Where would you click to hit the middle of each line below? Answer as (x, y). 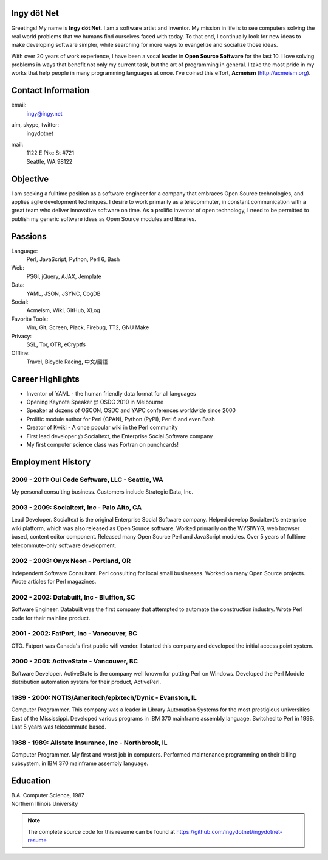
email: (19, 105)
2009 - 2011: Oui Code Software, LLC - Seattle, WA (87, 480)
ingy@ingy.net (45, 113)
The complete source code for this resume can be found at (101, 831)
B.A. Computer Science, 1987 (48, 795)
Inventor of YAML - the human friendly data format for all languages (111, 393)
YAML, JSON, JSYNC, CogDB (63, 293)
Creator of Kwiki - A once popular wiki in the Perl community (102, 428)
